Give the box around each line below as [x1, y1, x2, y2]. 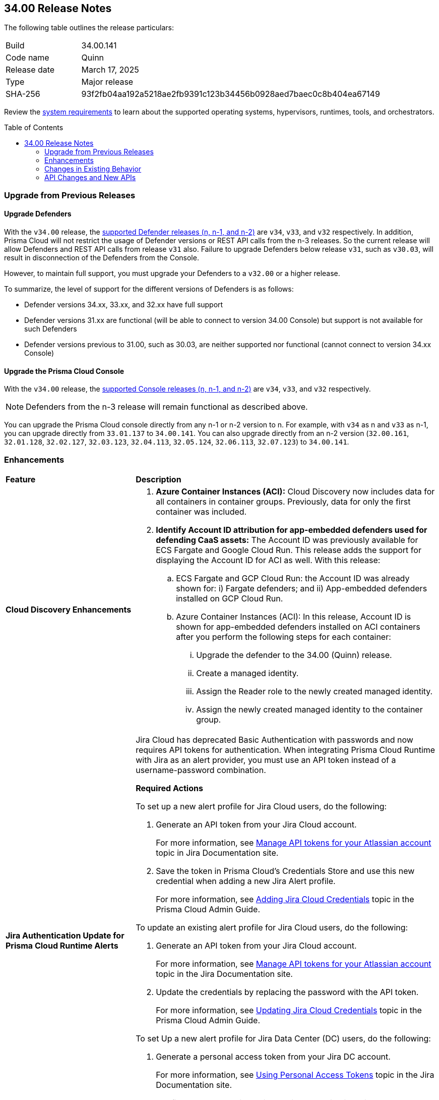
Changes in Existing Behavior [44, 164, 142, 174]
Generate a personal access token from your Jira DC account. [156, 1051, 391, 1062]
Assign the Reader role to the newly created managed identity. [196, 686, 433, 696]
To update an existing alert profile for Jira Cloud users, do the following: [136, 922, 408, 932]
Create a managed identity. [196, 668, 299, 678]
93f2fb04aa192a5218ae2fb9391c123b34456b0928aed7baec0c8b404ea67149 [81, 89, 380, 99]
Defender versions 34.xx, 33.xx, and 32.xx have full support [24, 300, 223, 309]
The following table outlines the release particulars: [4, 23, 174, 32]
